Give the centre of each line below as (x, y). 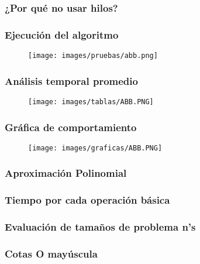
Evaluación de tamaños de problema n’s (100, 227)
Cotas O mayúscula (51, 253)
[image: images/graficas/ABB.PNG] (95, 148)
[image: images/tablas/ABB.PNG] (91, 102)
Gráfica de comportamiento (71, 127)
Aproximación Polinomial (66, 173)
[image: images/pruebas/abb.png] (93, 56)
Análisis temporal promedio (71, 80)
